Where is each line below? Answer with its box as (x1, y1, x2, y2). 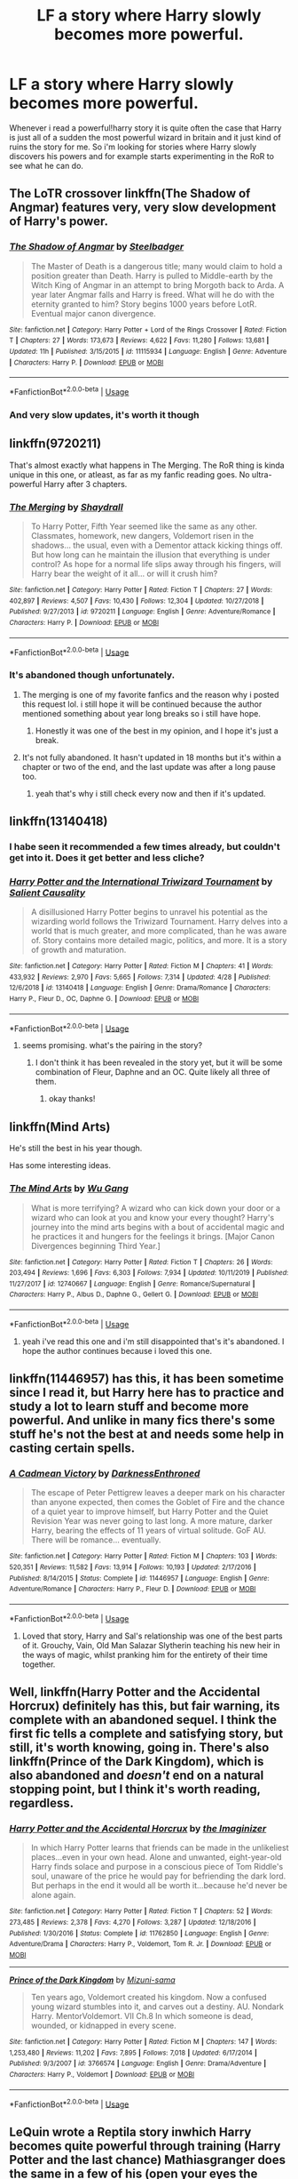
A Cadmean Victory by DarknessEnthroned (9, 1468, 200, 1480)
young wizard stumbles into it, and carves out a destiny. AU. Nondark (30, 2001, 284, 2012)
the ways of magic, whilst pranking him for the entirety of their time (21, 1649, 268, 1660)
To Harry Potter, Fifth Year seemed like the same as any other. (30, 521, 258, 532)
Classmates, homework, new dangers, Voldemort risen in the (30, 530, 255, 541)
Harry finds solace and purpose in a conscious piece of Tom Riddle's (30, 1862, 284, 1872)
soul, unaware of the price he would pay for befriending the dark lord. (30, 1871, 286, 1881)
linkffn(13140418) (9, 813, 108, 829)
